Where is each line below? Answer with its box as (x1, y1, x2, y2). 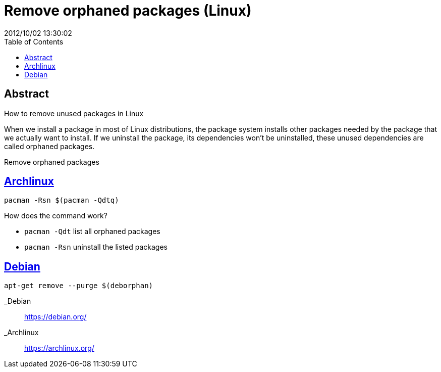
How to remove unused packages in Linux (4, 109, 144, 118)
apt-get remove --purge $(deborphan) (4, 282, 153, 290)
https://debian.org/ (24, 312, 87, 321)
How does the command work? (4, 211, 107, 220)
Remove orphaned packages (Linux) (4, 2, 252, 19)
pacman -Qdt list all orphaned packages (24, 227, 160, 236)
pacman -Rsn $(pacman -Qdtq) (4, 196, 119, 205)
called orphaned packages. (4, 142, 95, 151)
